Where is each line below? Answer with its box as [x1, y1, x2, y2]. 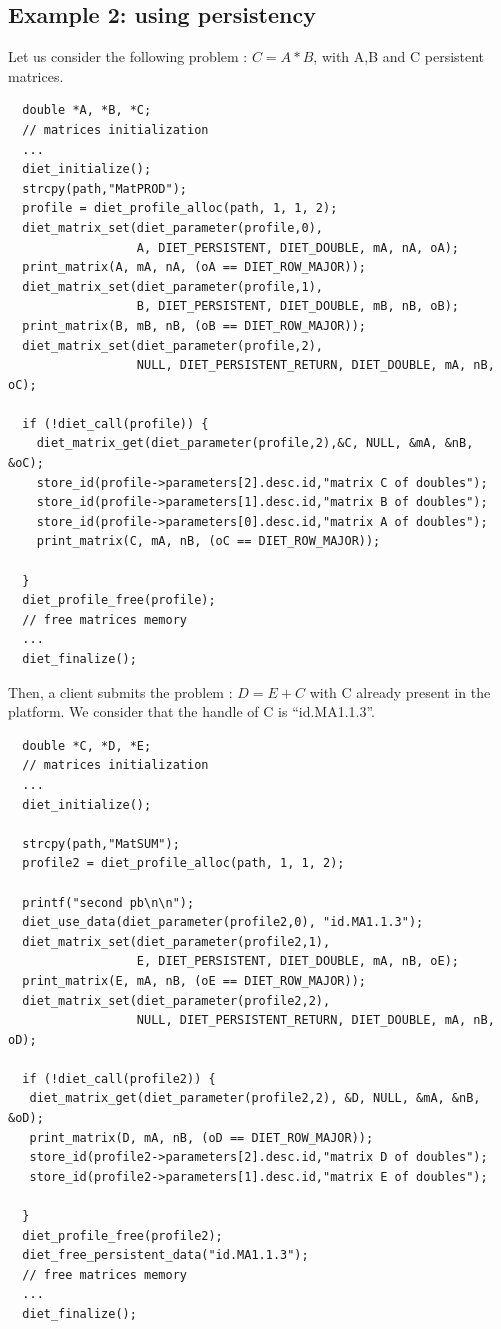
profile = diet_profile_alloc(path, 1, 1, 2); [22, 201, 338, 216]
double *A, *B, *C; [22, 103, 152, 118]
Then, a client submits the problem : [8, 681, 233, 702]
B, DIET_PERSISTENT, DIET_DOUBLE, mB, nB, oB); [136, 299, 460, 314]
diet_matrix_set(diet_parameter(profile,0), [22, 220, 323, 235]
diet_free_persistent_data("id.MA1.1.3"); [22, 1248, 309, 1263]
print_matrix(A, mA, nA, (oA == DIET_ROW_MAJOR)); [22, 260, 366, 275]
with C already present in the [309, 681, 491, 702]
